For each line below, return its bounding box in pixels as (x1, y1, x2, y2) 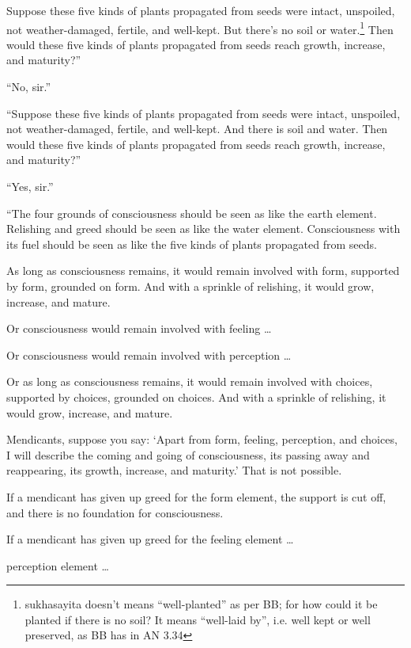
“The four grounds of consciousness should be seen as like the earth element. (6, 204, 377, 221)
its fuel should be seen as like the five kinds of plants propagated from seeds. (6, 235, 377, 252)
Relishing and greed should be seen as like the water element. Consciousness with (6, 220, 401, 237)
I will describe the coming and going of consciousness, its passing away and (6, 446, 370, 463)
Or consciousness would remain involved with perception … (6, 346, 292, 363)
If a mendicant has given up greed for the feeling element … (6, 531, 294, 547)
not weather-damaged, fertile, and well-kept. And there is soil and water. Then (6, 120, 388, 137)
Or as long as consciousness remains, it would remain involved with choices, (6, 373, 373, 390)
